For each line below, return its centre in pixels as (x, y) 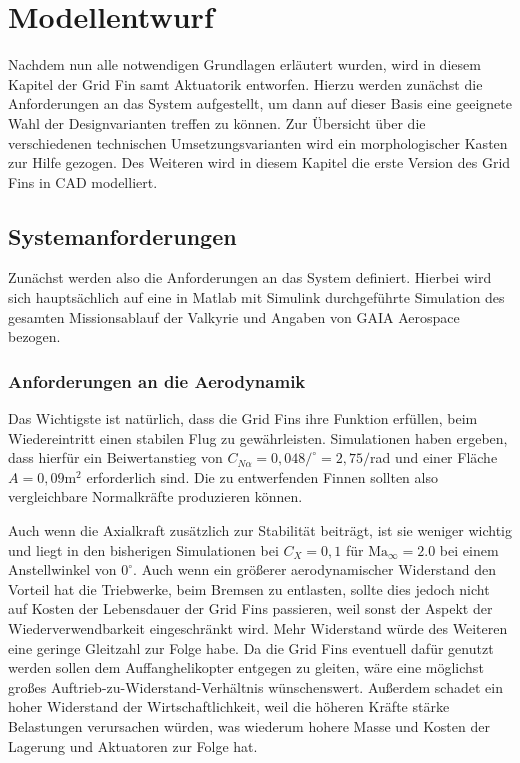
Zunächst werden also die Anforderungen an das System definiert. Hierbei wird (250, 277)
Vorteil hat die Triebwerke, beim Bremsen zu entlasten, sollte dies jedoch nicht (249, 588)
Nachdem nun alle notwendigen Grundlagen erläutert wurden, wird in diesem (244, 64)
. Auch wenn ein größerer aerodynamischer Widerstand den (314, 569)
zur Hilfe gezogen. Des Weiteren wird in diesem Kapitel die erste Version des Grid (259, 162)
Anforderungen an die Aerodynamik (157, 380)
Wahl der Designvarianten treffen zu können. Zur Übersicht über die (217, 122)
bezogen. (34, 336)
